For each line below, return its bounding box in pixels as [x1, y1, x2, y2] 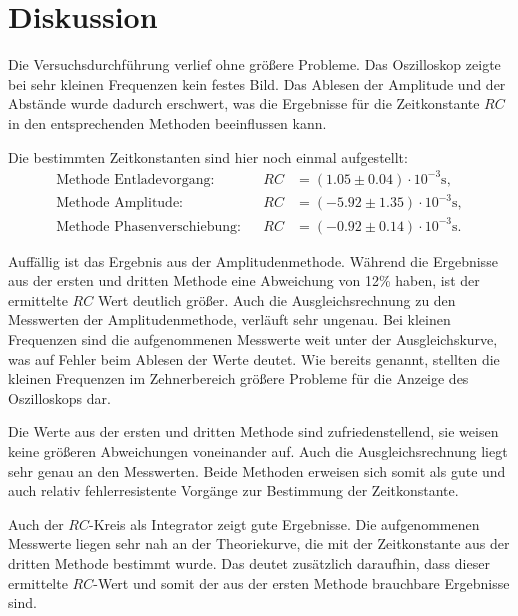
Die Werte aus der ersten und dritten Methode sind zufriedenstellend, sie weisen [8, 421, 499, 442]
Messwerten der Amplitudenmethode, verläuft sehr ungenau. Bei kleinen [8, 309, 451, 330]
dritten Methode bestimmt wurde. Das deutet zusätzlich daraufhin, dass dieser [8, 553, 490, 573]
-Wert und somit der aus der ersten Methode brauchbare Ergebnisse [93, 572, 510, 593]
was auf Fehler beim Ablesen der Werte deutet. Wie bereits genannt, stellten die [8, 348, 500, 369]
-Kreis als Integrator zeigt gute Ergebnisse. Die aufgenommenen [88, 513, 480, 534]
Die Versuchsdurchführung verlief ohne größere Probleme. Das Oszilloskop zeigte [8, 54, 501, 75]
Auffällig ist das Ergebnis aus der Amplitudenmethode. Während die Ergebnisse [8, 250, 498, 271]
